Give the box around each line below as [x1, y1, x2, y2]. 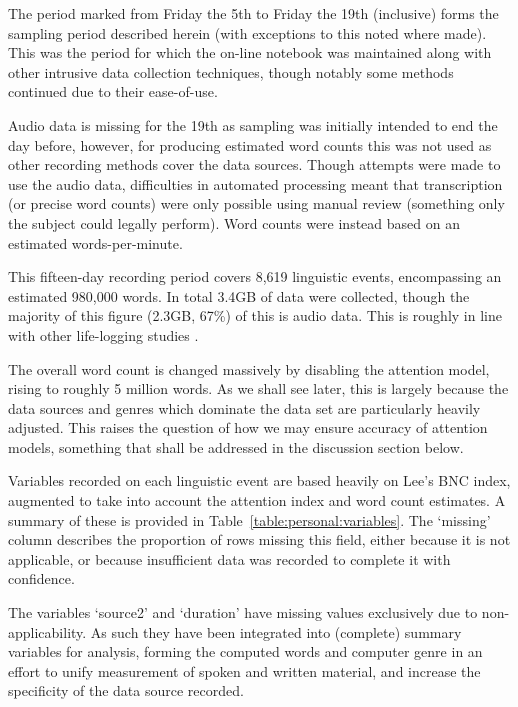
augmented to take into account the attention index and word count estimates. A [8, 490, 506, 511]
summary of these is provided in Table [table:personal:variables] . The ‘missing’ [8, 509, 491, 530]
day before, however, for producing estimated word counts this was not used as [8, 134, 492, 155]
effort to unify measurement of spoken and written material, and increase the [8, 660, 481, 681]
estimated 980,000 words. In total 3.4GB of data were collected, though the [8, 285, 470, 306]
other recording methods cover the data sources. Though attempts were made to [8, 154, 501, 175]
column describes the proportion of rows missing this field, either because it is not [8, 529, 511, 550]
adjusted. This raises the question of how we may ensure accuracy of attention [8, 417, 488, 438]
